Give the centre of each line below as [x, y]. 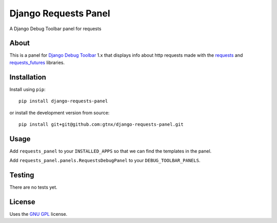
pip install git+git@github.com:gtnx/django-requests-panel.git [101, 124]
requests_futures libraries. [37, 62]
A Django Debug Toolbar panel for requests [55, 29]
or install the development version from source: [60, 113]
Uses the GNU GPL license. [38, 214]
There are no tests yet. [33, 187]
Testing [22, 175]
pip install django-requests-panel [63, 101]
